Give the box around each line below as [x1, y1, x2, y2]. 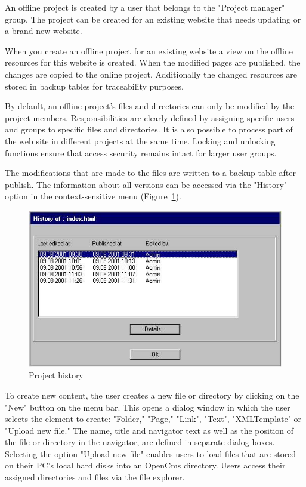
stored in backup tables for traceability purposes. [5, 79, 184, 92]
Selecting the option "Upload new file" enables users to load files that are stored [5, 447, 296, 460]
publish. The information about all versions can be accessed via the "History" [5, 178, 288, 190]
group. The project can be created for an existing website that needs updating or [5, 13, 301, 25]
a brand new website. [5, 24, 82, 37]
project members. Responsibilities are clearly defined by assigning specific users [5, 111, 295, 124]
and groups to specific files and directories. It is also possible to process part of [5, 123, 293, 135]
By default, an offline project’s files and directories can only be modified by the [5, 100, 295, 112]
